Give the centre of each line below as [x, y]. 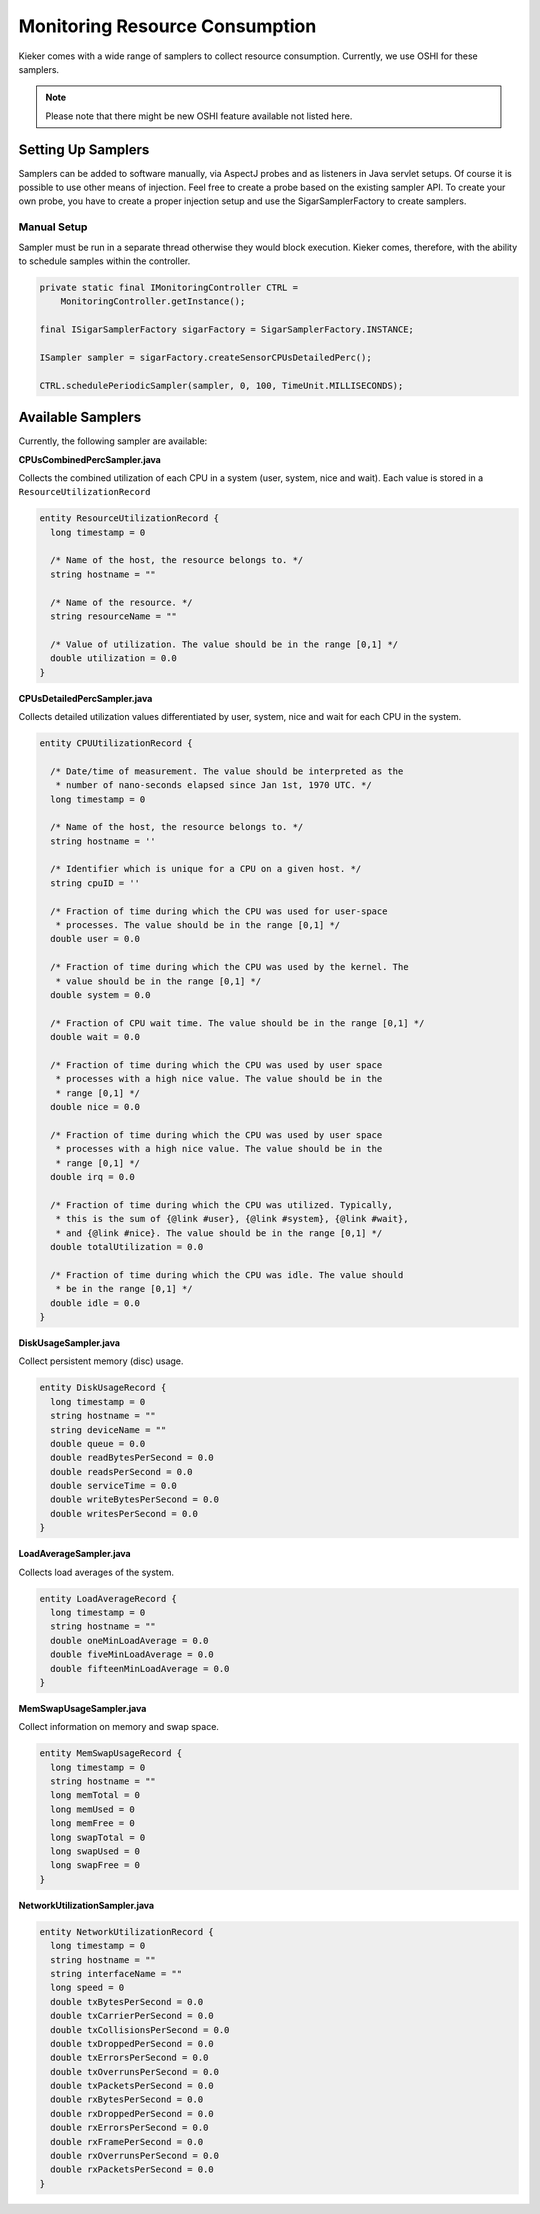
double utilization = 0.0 [113, 658]
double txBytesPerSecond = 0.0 [127, 2001]
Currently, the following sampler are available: [113, 441]
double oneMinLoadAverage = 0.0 [129, 1640]
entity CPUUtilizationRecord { [116, 743]
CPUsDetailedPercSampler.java [85, 698]
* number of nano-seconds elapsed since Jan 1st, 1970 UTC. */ [213, 785]
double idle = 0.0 [95, 1303]
